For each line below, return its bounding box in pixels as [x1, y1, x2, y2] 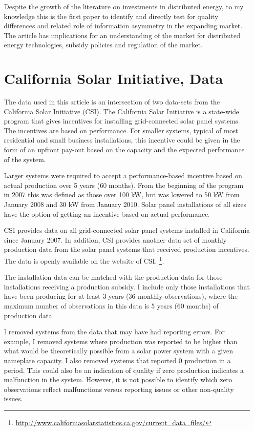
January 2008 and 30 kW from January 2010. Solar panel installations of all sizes [4, 199, 246, 209]
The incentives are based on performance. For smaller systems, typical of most [4, 125, 238, 135]
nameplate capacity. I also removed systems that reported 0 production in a [4, 355, 231, 365]
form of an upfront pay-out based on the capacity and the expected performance [4, 144, 245, 155]
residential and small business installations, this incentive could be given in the [4, 135, 240, 145]
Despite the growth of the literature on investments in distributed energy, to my [4, 1, 244, 11]
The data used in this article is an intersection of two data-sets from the [4, 97, 220, 107]
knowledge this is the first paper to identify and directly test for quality [4, 11, 218, 21]
